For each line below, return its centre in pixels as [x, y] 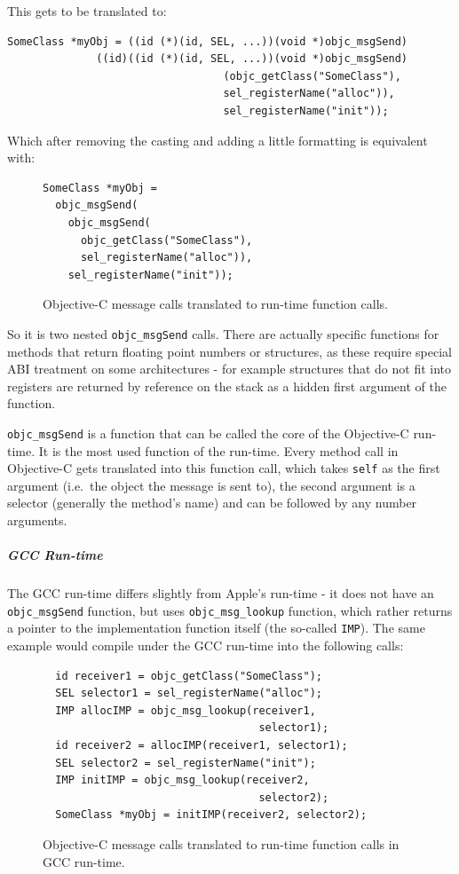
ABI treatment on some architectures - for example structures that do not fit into [229, 369]
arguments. [37, 520]
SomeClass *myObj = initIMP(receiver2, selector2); [211, 815]
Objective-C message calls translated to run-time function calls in [221, 844]
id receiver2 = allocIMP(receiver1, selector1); [202, 746]
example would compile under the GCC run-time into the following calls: [206, 646]
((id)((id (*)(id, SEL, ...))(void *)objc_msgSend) [252, 59]
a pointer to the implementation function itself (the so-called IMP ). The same [216, 628]
